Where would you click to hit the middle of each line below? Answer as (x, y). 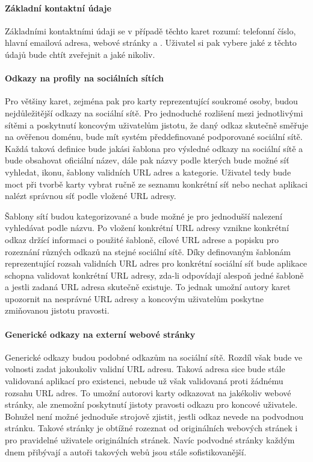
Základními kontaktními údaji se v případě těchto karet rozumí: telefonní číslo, (150, 30)
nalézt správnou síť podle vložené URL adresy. (91, 196)
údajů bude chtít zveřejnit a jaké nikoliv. (80, 54)
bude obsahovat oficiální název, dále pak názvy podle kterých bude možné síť (147, 160)
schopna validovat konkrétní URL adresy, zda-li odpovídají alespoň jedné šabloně (154, 275)
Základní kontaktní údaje (58, 8)
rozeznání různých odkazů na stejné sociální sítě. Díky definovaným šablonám (148, 251)
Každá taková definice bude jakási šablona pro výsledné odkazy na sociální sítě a (154, 148)
